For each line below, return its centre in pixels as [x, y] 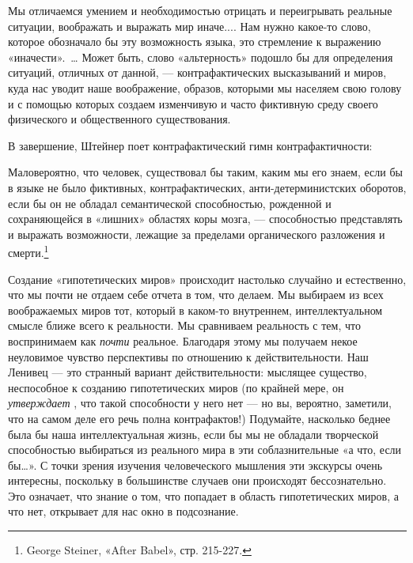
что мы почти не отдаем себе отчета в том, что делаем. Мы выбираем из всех [196, 295]
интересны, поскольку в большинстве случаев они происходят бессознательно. [197, 480]
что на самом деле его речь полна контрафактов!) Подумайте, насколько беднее [199, 418]
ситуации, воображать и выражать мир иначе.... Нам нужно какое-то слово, [189, 26]
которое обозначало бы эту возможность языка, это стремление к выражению [195, 42]
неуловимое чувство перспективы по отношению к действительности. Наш [188, 356]
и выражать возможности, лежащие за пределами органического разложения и [197, 234]
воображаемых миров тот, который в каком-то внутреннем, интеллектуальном [195, 310]
